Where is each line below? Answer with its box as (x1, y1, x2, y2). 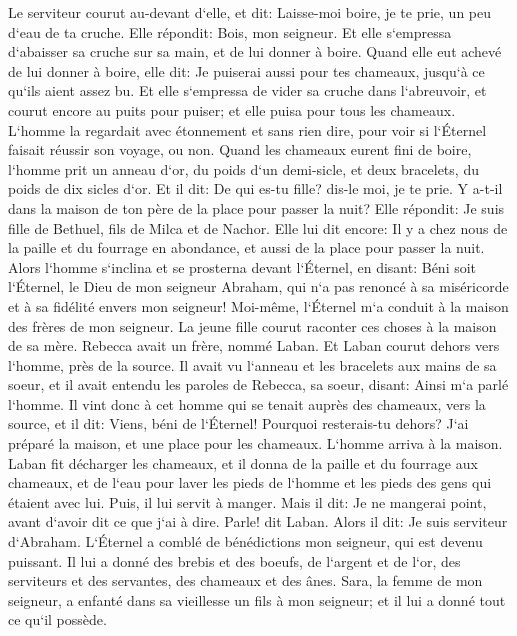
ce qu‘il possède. (8, 609, 107, 630)
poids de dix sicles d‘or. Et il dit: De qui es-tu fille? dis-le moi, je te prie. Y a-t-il (8, 178, 503, 199)
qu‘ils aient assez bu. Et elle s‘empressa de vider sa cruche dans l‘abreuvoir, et (8, 80, 487, 101)
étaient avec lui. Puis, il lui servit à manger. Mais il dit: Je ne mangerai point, (8, 491, 487, 512)
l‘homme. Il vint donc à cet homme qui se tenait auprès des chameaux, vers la (8, 393, 486, 414)
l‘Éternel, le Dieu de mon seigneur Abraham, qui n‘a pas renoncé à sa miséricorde (8, 276, 509, 297)
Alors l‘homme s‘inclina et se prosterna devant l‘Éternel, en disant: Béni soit (8, 256, 477, 277)
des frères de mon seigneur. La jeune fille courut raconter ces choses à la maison (8, 315, 497, 336)
